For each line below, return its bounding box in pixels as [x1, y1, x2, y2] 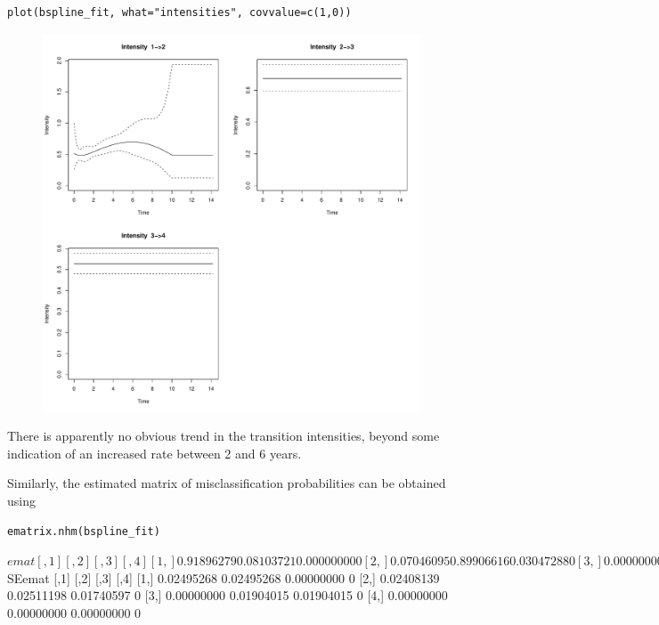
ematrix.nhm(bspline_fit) [7, 524, 160, 538]
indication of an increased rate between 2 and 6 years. [7, 443, 302, 462]
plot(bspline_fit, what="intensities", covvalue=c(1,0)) [7, 6, 352, 19]
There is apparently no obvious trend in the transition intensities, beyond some [7, 426, 440, 445]
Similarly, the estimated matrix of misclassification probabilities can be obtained [7, 474, 446, 492]
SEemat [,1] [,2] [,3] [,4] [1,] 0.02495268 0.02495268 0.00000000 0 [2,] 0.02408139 [7, 568, 440, 587]
